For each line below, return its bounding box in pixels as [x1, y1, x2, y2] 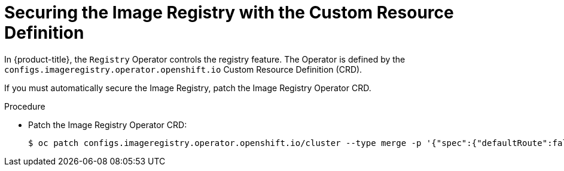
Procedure [4, 101, 45, 111]
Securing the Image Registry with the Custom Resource [4, 2, 454, 23]
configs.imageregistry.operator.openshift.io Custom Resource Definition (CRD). [4, 64, 362, 74]
